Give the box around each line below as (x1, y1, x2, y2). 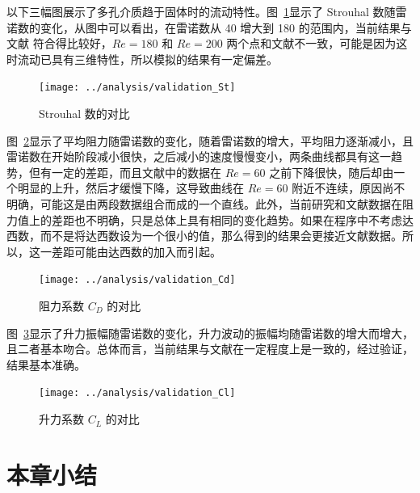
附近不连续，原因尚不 (292, 179, 405, 196)
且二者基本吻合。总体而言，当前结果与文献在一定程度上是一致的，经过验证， (6, 340, 414, 357)
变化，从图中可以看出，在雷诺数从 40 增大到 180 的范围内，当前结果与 (40, 19, 412, 36)
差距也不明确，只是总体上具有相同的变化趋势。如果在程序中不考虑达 (51, 211, 414, 228)
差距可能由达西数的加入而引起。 (51, 242, 221, 259)
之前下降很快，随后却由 (269, 163, 394, 180)
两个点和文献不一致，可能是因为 (226, 35, 397, 52)
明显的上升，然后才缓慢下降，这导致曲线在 (17, 179, 244, 196)
